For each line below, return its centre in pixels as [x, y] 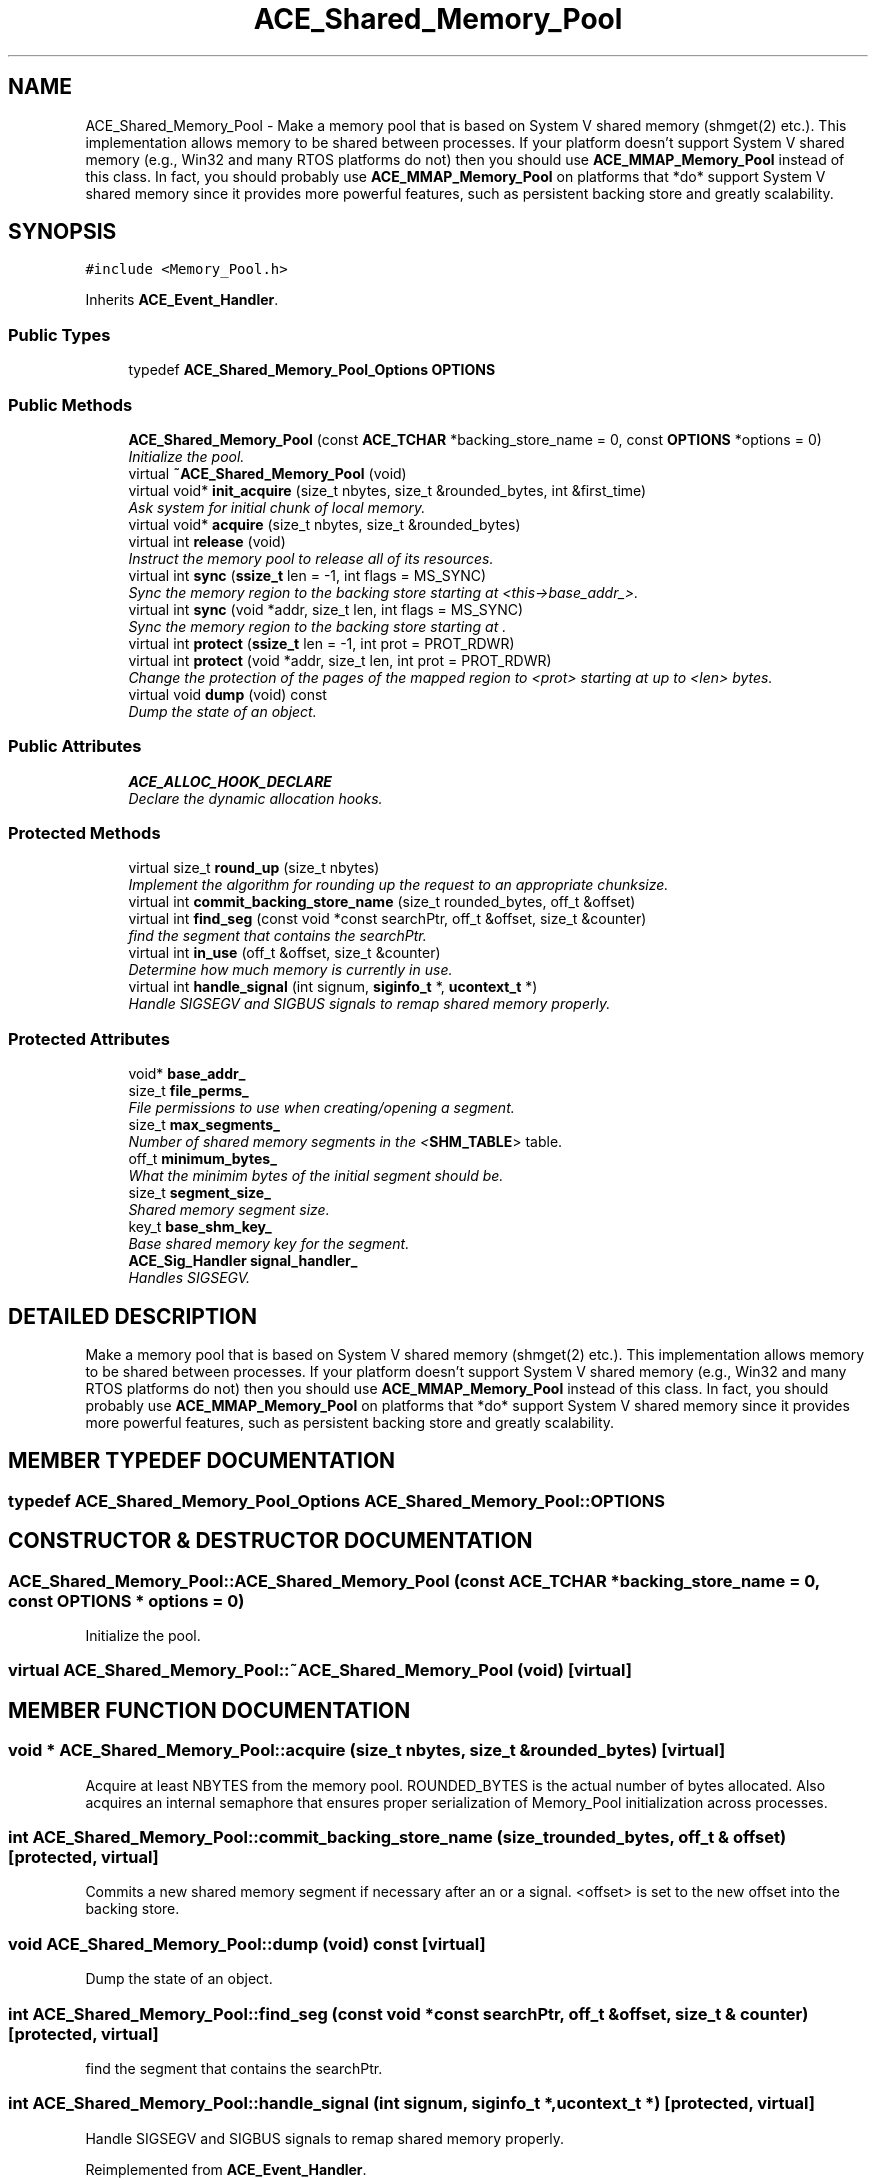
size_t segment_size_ [199, 1193]
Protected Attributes [89, 1038]
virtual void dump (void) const [227, 694]
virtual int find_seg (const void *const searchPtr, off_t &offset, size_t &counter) [387, 919]
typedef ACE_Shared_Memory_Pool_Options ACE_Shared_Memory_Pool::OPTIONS [337, 1500]
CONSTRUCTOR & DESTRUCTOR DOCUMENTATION [270, 1541]
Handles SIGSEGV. [189, 1278]
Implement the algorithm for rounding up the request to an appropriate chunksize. [398, 885]
